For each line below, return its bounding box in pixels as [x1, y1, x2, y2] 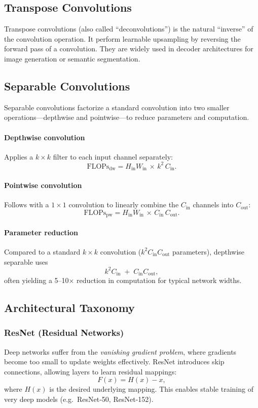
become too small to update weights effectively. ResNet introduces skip [4, 356, 225, 367]
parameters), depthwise [172, 246, 245, 257]
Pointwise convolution [4, 179, 82, 190]
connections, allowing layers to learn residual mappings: [4, 366, 177, 376]
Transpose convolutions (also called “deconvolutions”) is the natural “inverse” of [4, 23, 253, 34]
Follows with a [4, 199, 49, 210]
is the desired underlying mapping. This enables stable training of [49, 384, 253, 394]
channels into [193, 199, 234, 210]
